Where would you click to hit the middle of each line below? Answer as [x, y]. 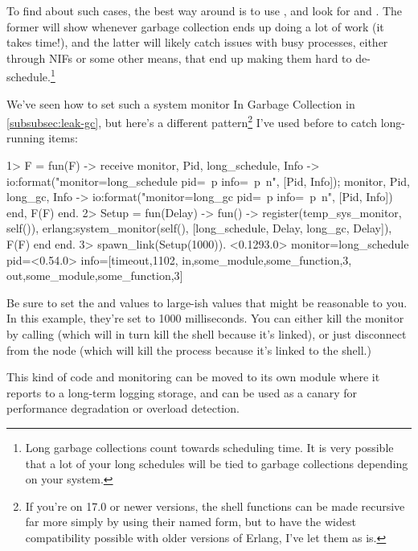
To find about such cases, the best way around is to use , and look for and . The [205, 10]
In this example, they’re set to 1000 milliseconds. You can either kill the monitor [205, 318]
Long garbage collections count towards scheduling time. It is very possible [209, 447]
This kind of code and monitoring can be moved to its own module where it [193, 377]
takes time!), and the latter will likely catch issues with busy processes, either [197, 42]
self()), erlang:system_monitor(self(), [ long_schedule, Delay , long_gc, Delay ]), [199, 228]
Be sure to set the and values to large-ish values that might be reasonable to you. [207, 302]
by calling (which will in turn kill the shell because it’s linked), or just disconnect [207, 334]
